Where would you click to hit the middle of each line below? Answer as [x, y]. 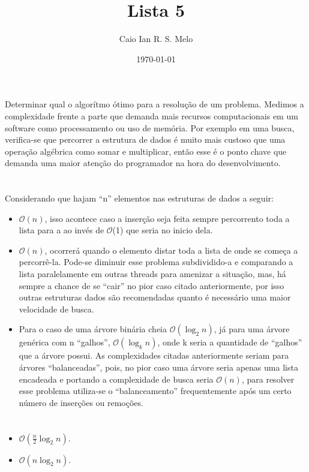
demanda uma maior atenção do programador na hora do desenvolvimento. [143, 163]
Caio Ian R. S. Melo [156, 39]
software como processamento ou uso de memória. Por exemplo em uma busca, [150, 127]
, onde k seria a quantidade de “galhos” [230, 342]
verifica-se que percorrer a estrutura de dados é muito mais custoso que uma [145, 139]
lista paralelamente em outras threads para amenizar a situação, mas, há [152, 274]
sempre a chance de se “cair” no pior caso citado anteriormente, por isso [151, 285]
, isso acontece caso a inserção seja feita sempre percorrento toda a [167, 218]
